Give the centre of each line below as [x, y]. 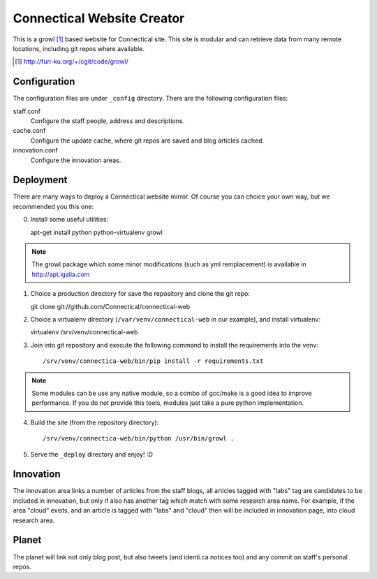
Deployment [40, 180]
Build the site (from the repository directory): [95, 422]
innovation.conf [36, 150]
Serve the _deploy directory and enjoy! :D [92, 454]
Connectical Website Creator [99, 18]
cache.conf [29, 131]
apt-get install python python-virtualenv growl [97, 232]
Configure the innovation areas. [76, 160]
